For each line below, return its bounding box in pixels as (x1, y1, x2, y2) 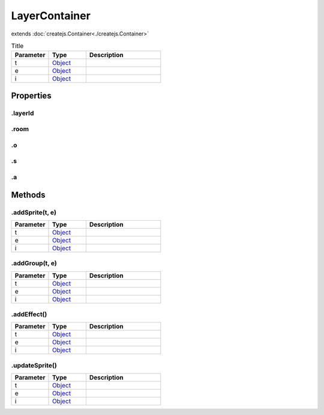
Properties (11, 90, 52, 100)
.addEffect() (11, 310, 47, 319)
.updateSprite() (11, 361, 57, 369)
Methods (11, 189, 46, 200)
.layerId (11, 109, 34, 117)
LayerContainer (11, 9, 91, 22)
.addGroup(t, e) (11, 259, 57, 268)
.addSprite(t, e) (11, 208, 57, 217)
